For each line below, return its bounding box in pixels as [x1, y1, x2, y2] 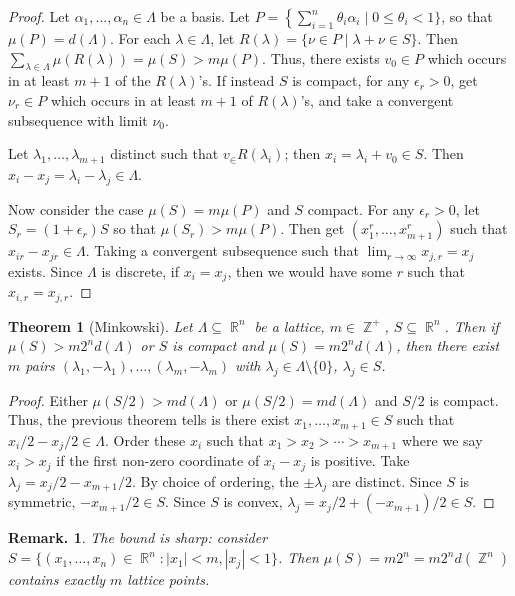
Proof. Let [8, 6, 70, 26]
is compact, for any [292, 70, 410, 91]
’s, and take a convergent [300, 89, 454, 110]
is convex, [223, 491, 283, 512]
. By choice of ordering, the [132, 470, 299, 491]
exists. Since [8, 260, 83, 281]
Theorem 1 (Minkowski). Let [8, 315, 193, 336]
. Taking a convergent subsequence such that [85, 240, 360, 261]
